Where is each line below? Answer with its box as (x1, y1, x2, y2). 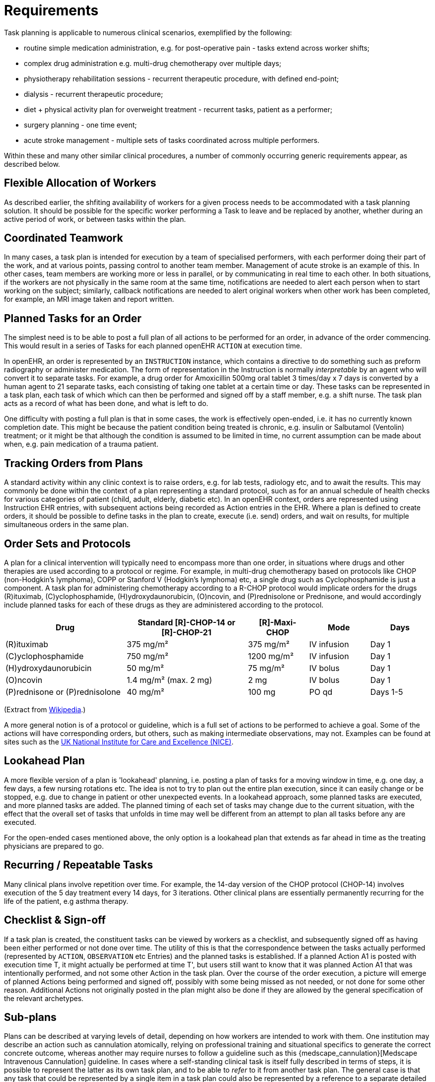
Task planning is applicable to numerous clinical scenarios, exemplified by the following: (4, 28, 292, 37)
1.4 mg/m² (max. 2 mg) (127, 675, 213, 685)
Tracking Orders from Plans (4, 457, 143, 470)
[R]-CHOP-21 (161, 627, 212, 637)
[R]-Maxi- (259, 617, 296, 627)
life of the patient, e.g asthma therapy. (4, 896, 129, 905)
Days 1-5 (370, 686, 403, 697)
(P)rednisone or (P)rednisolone (5, 686, 121, 697)
